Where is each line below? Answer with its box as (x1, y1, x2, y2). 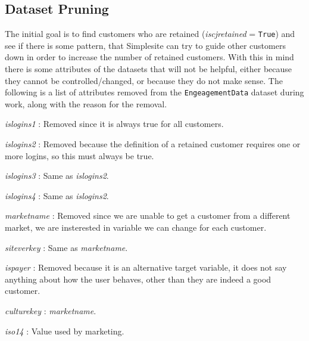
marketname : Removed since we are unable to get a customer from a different (5, 209, 291, 222)
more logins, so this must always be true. (5, 149, 154, 162)
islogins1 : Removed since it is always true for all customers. (5, 117, 224, 130)
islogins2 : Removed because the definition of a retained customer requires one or (5, 138, 301, 150)
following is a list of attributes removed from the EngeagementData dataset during (5, 86, 304, 98)
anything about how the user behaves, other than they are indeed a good (5, 272, 271, 285)
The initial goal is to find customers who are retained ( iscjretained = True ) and (5, 27, 295, 40)
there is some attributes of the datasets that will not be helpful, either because (5, 63, 292, 75)
